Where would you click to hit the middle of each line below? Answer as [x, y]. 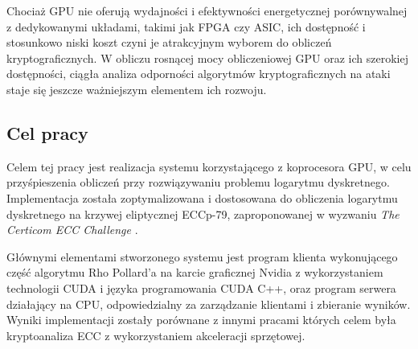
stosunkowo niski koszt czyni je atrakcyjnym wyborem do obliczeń [169, 42]
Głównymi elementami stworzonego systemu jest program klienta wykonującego [202, 256]
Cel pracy [47, 132]
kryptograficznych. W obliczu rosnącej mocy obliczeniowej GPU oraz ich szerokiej [207, 57]
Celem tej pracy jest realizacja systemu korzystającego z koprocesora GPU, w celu [209, 166]
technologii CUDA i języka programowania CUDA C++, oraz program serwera [201, 287]
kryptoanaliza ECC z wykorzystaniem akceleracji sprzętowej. [156, 335]
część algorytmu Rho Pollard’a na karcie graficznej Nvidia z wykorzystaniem [195, 272]
